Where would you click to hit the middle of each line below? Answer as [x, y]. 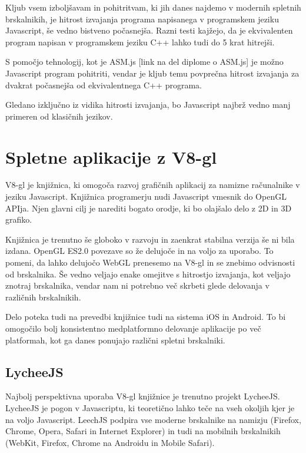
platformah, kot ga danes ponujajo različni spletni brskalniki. [115, 340]
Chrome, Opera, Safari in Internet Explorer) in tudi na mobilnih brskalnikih [143, 431]
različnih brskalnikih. [43, 297]
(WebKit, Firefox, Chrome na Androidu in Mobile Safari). [110, 442]
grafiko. [19, 219]
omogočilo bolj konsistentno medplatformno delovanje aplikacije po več [133, 328]
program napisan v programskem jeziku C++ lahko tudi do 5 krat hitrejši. [140, 42]
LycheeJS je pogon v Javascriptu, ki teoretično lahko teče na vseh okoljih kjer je [150, 407]
